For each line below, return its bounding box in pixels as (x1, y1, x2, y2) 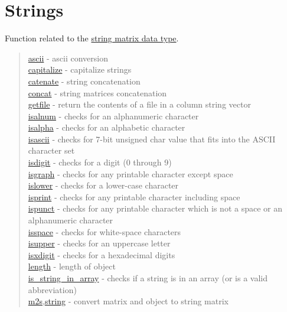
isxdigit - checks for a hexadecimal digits (28, 248, 175, 261)
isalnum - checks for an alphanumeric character (28, 109, 199, 122)
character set (28, 144, 75, 157)
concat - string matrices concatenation (28, 86, 167, 99)
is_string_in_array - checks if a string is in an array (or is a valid (28, 272, 268, 284)
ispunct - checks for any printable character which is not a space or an (28, 202, 282, 214)
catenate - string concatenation (28, 74, 141, 87)
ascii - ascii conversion (28, 51, 108, 64)
